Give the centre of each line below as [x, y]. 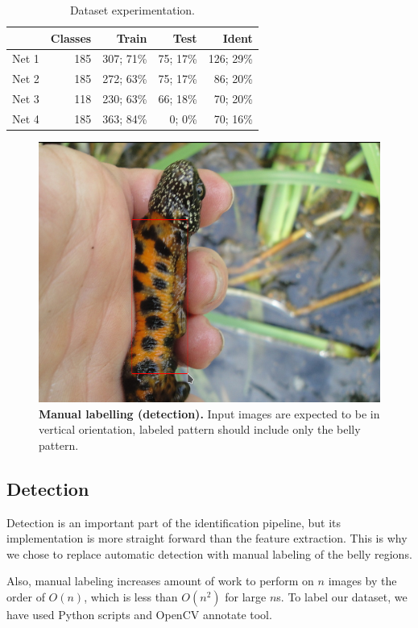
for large [246, 596]
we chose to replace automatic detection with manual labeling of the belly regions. [209, 553]
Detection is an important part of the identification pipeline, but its [174, 522]
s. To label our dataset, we [342, 596]
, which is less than [131, 596]
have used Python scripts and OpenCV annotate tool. [139, 614]
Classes [71, 37]
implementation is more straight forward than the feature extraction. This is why [207, 538]
